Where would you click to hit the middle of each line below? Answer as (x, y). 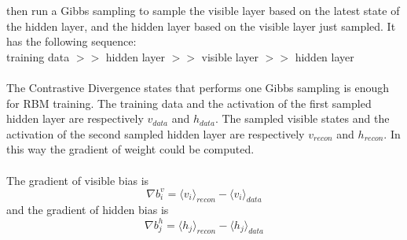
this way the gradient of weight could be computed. (130, 149)
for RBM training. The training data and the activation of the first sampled (189, 103)
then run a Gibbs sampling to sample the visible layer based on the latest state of (203, 10)
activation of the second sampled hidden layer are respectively (156, 133)
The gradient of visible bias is (78, 180)
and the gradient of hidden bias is (88, 210)
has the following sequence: (71, 41)
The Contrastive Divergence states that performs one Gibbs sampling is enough (198, 87)
